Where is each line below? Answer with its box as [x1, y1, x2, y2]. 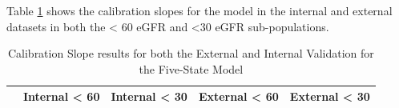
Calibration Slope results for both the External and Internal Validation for [7, 45, 374, 62]
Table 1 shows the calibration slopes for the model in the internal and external [6, 2, 393, 18]
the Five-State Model [139, 60, 244, 77]
